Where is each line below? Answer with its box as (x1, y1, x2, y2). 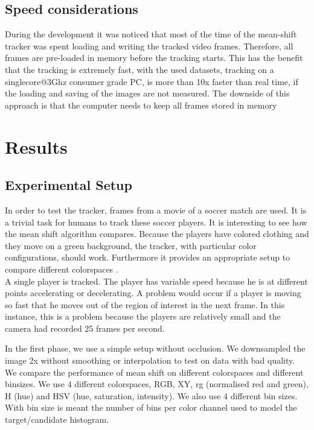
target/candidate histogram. (5, 413, 109, 426)
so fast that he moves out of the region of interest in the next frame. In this (5, 298, 285, 311)
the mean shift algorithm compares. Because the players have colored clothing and (5, 227, 309, 240)
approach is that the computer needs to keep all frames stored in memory (5, 98, 277, 111)
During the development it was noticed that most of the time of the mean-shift (5, 28, 297, 40)
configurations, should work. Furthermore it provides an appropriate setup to (5, 251, 290, 264)
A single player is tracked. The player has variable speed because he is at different (5, 274, 308, 287)
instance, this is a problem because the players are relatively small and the (5, 310, 281, 323)
